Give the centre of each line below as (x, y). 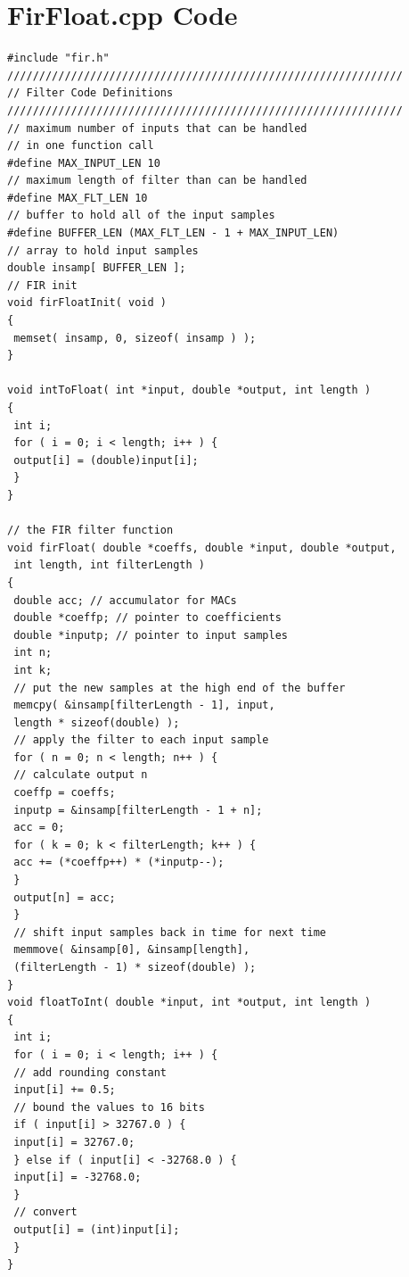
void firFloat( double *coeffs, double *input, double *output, (202, 547)
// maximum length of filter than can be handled (157, 181)
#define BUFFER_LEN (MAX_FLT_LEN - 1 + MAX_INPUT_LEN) (173, 233)
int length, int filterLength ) (109, 565)
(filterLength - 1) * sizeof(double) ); (135, 967)
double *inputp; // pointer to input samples (151, 635)
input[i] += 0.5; (65, 1090)
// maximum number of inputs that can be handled (157, 128)
